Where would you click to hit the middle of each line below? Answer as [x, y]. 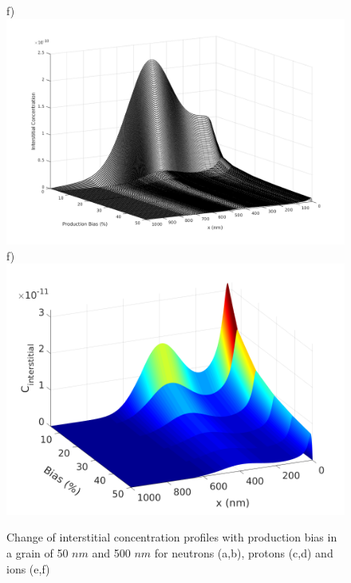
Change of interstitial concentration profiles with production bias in [172, 537]
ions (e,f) [28, 568]
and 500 [111, 553]
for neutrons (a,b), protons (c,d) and [244, 553]
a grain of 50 [37, 553]
